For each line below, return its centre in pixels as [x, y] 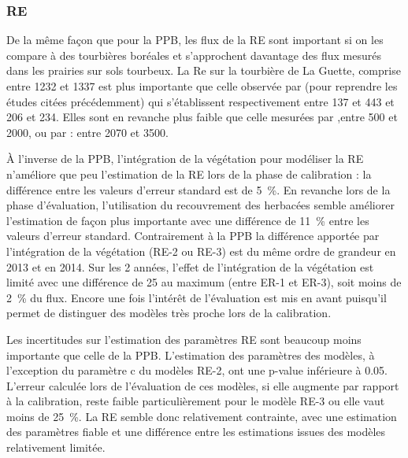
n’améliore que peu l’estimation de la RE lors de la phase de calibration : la [189, 174]
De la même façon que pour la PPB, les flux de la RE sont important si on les [195, 40]
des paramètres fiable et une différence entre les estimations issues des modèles [196, 432]
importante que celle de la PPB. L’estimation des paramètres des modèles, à [191, 355]
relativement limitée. [56, 447]
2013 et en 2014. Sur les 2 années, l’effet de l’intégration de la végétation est [190, 266]
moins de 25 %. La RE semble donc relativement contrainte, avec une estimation [202, 416]
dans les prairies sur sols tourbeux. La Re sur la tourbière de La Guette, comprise [204, 70]
